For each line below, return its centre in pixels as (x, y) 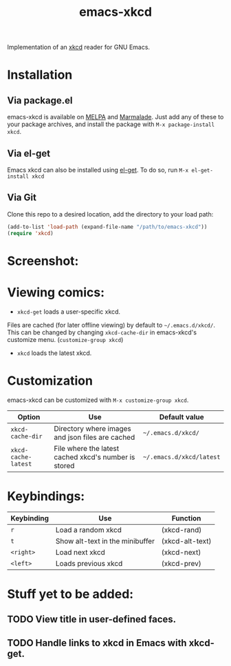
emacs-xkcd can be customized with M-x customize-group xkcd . (98, 400)
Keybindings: (46, 496)
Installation (40, 75)
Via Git (22, 198)
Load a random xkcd (89, 529)
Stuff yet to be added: (70, 594)
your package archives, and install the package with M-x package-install (111, 124)
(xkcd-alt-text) (186, 541)
